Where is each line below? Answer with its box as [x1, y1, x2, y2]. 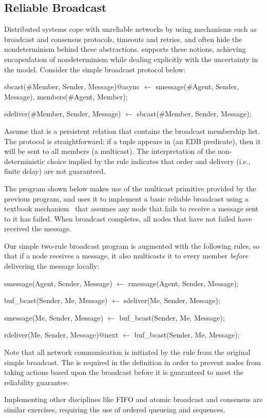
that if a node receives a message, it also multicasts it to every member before [4, 250, 249, 261]
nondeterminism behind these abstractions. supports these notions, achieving [4, 44, 246, 54]
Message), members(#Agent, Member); [4, 91, 128, 102]
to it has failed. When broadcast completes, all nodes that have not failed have [4, 213, 252, 224]
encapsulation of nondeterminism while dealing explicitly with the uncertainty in [4, 53, 258, 64]
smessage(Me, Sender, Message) [4, 312, 104, 323]
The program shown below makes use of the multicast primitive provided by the [4, 183, 256, 193]
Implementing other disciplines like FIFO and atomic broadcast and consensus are [4, 394, 263, 405]
